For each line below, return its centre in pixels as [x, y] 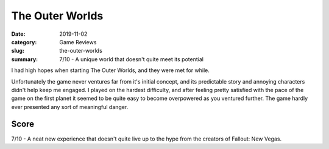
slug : [18, 51]
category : [24, 42]
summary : [25, 59]
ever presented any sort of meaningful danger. [70, 107]
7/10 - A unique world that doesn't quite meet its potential [132, 59]
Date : [18, 34]
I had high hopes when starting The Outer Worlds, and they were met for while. [111, 70]
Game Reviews [78, 42]
